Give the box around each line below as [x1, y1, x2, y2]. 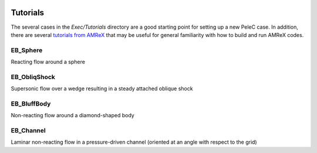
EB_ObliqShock [11, 73, 56, 81]
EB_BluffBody [11, 100, 51, 108]
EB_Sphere [11, 46, 43, 54]
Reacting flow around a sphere [11, 59, 85, 66]
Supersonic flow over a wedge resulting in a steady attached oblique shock [11, 85, 193, 92]
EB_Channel [11, 127, 46, 135]
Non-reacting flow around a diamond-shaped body [11, 112, 134, 119]
